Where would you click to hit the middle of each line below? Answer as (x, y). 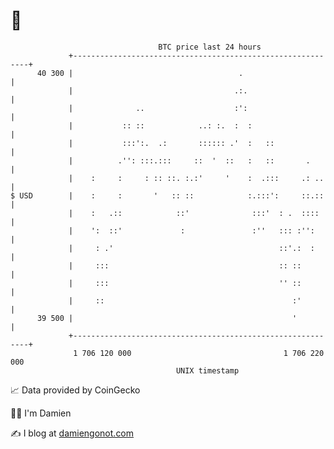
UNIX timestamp (207, 370)
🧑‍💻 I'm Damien (41, 413)
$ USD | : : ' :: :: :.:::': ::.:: (167, 195)
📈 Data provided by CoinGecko (75, 390)
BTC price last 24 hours (210, 47)
